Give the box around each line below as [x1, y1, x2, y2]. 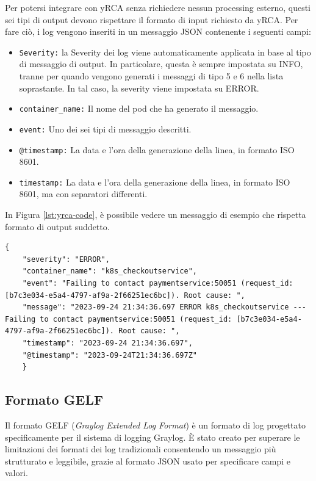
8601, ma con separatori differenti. [19, 187, 148, 200]
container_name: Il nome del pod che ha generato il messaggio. [19, 102, 259, 115]
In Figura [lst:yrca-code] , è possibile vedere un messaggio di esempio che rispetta [5, 208, 306, 221]
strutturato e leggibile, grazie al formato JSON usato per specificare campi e [5, 454, 291, 467]
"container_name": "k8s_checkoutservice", [22, 267, 197, 276]
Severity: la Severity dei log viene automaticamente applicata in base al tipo [19, 45, 311, 58]
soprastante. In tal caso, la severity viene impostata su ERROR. [19, 81, 259, 94]
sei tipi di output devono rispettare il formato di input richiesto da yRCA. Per [5, 13, 298, 26]
